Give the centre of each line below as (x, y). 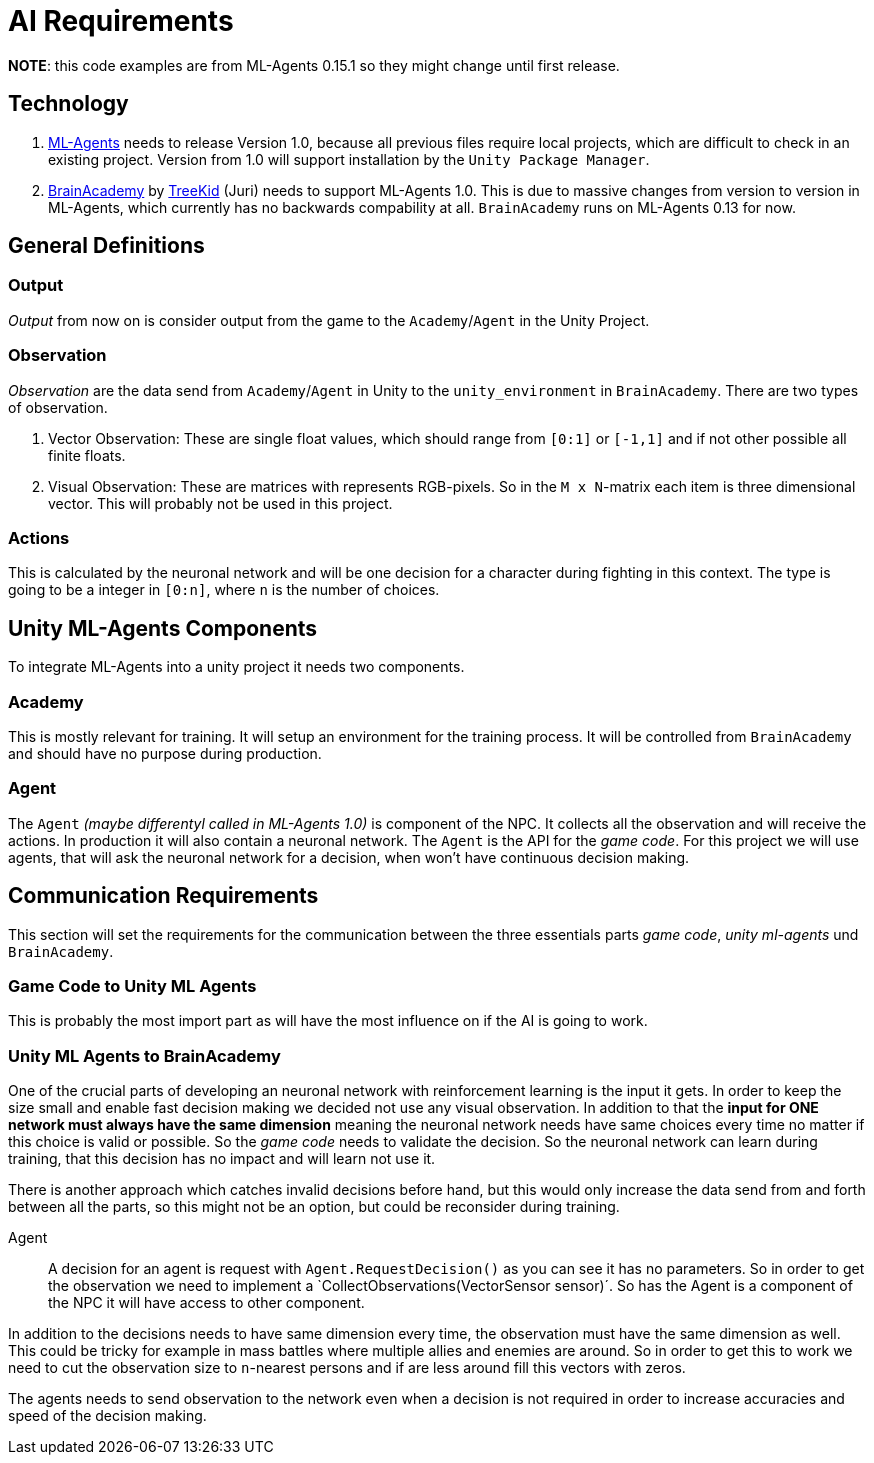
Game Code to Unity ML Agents (132, 985)
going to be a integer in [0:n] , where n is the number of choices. (224, 590)
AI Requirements (121, 21)
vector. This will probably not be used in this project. (220, 503)
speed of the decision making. (107, 1415)
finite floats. (87, 455)
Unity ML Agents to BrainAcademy (144, 1055)
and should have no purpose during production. (165, 753)
